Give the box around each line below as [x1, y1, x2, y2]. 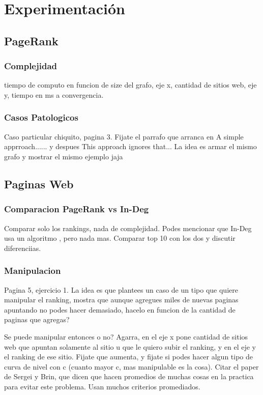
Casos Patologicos [4, 111, 78, 124]
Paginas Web [4, 176, 74, 191]
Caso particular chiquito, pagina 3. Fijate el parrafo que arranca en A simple [4, 131, 244, 142]
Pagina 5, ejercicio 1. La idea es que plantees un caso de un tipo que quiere [4, 284, 238, 295]
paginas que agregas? [4, 314, 70, 325]
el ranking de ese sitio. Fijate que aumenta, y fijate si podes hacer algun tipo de [4, 351, 253, 362]
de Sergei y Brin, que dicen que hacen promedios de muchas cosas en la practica [4, 371, 254, 382]
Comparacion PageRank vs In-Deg [4, 203, 149, 215]
